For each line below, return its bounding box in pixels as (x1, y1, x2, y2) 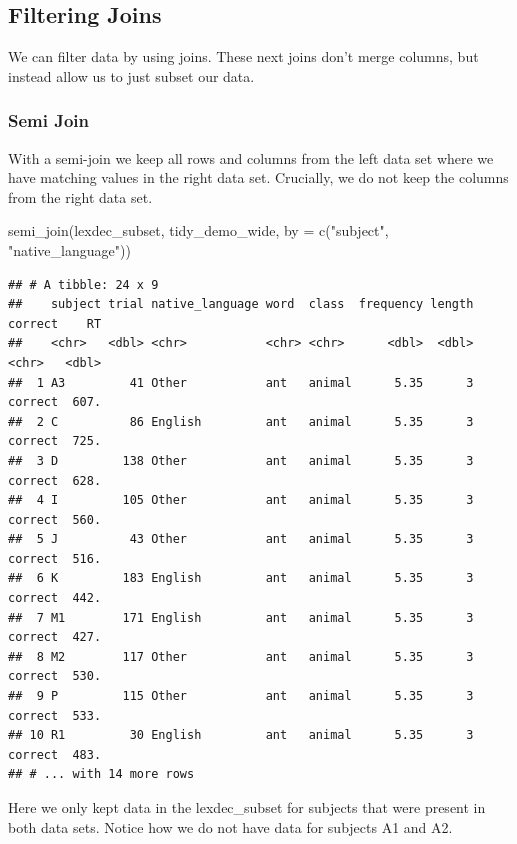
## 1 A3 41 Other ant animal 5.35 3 (8, 375, 474, 390)
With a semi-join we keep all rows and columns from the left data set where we (8, 147, 494, 168)
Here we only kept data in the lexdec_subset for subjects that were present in (8, 797, 486, 818)
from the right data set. (8, 186, 153, 207)
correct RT (8, 316, 102, 331)
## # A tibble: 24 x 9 (8, 277, 159, 292)
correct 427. (8, 630, 102, 645)
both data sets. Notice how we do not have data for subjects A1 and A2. (8, 816, 453, 837)
